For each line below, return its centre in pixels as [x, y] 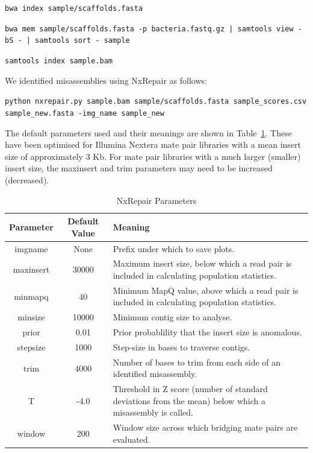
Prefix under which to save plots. [174, 248]
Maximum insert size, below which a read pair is [202, 263]
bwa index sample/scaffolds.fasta [74, 8]
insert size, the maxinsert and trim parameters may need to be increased [139, 168]
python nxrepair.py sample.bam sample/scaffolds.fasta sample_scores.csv [156, 102]
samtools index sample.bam [59, 61]
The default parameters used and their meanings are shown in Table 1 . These [148, 132]
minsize [31, 317]
